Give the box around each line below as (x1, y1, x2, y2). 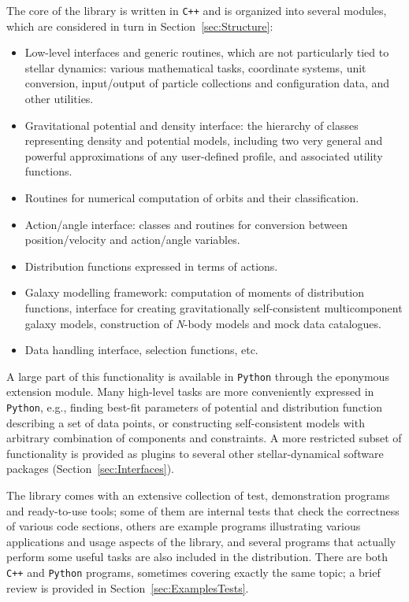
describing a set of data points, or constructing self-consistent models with (6, 414, 365, 430)
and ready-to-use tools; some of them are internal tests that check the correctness (6, 502, 400, 519)
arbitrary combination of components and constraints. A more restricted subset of (6, 430, 402, 446)
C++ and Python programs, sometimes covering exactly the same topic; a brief (6, 564, 381, 580)
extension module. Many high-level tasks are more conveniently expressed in (6, 383, 374, 400)
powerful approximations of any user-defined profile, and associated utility (24, 147, 383, 164)
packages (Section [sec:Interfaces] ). (6, 460, 174, 477)
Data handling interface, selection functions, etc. (24, 342, 258, 358)
